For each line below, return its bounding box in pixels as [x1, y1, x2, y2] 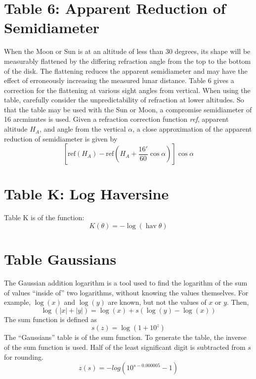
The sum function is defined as [4, 314, 97, 324]
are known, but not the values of [108, 297, 207, 307]
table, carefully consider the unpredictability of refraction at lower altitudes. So [4, 95, 244, 105]
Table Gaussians [4, 249, 117, 269]
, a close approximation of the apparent [132, 124, 252, 134]
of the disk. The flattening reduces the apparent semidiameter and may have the [4, 65, 248, 76]
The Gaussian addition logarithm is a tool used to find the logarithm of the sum [4, 278, 248, 288]
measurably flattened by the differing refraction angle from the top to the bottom [4, 55, 251, 66]
